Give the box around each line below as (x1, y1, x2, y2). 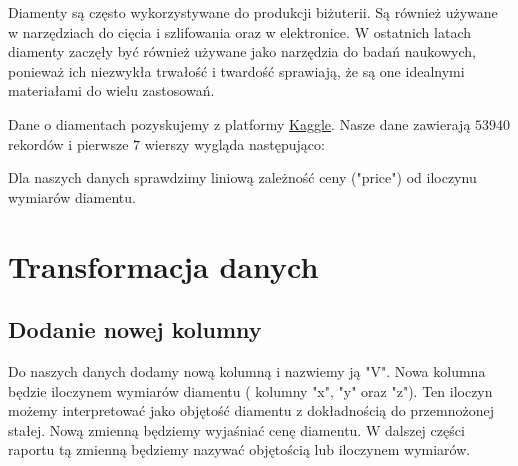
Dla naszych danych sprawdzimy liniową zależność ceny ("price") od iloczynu (8, 167, 477, 188)
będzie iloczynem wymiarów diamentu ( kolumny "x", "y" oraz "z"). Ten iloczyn (8, 380, 493, 401)
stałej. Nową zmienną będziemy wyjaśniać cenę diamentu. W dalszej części (8, 419, 465, 440)
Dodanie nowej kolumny (8, 314, 262, 345)
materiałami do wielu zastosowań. (8, 80, 215, 101)
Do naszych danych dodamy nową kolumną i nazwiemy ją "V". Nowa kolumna (8, 360, 486, 381)
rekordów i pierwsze (8, 133, 129, 154)
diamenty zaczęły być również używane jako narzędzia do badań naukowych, (8, 41, 476, 62)
